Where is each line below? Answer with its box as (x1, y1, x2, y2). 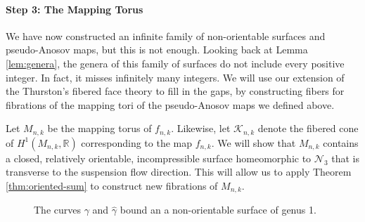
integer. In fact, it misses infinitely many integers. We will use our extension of (6, 70, 345, 84)
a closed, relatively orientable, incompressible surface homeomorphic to (6, 150, 312, 165)
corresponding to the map (81, 135, 193, 150)
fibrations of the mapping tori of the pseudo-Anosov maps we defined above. (6, 97, 335, 112)
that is (331, 150, 359, 165)
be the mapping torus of (47, 121, 152, 136)
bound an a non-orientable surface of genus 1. (120, 202, 316, 217)
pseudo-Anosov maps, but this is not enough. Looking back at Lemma (6, 42, 308, 57)
